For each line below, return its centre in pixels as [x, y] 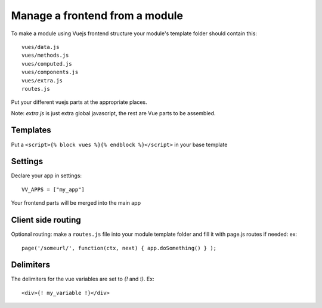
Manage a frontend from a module [97, 16]
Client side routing [46, 220]
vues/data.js [41, 47]
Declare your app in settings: [47, 175]
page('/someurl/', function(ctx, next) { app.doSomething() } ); [119, 248]
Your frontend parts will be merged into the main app [76, 203]
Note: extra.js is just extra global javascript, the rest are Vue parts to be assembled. [113, 113]
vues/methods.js [45, 56]
